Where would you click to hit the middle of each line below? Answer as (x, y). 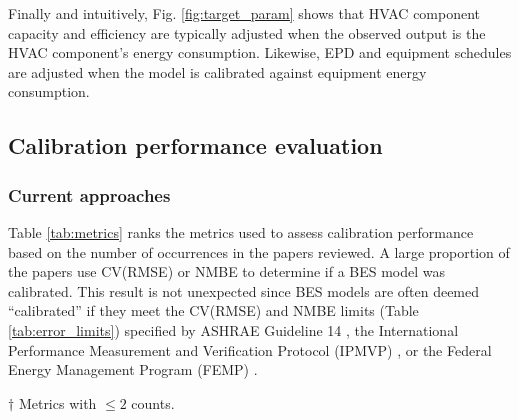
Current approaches (89, 194)
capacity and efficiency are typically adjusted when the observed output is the (247, 32)
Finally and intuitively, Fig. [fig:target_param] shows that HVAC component (244, 13)
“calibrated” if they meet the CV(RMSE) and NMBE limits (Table (213, 310)
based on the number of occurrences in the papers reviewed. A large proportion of (259, 251)
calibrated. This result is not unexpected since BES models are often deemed (244, 290)
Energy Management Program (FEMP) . (133, 369)
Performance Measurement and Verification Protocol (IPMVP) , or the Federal (250, 349)
